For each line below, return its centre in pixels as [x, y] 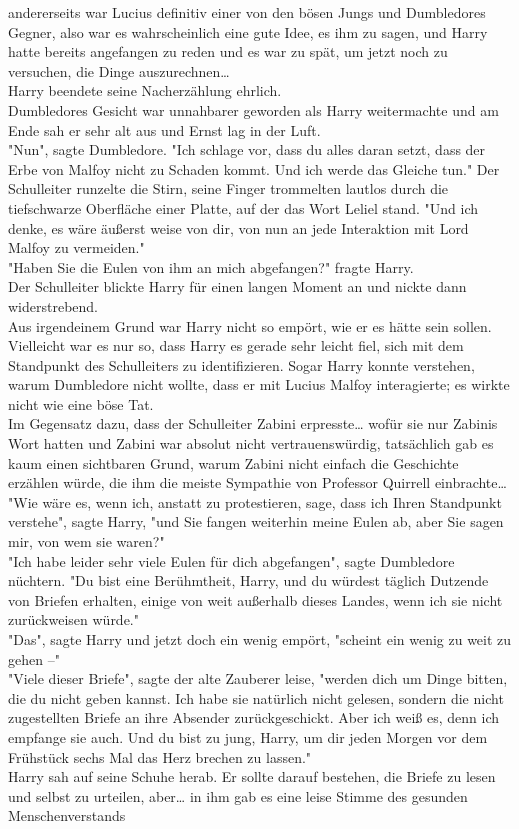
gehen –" [34, 658]
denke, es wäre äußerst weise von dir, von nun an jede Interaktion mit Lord [238, 227]
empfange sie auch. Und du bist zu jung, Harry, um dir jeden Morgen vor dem [248, 736]
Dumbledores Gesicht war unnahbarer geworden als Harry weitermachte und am [253, 109]
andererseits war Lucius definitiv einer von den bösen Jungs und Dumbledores [247, 12]
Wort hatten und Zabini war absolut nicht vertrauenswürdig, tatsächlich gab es [251, 443]
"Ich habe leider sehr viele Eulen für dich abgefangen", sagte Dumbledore [231, 560]
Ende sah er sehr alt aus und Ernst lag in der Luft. [164, 129]
